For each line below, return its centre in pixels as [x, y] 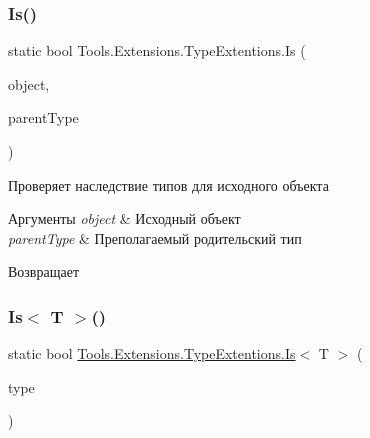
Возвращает [44, 271]
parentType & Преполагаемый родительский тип [155, 237]
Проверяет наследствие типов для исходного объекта [168, 184]
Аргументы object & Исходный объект [124, 218]
